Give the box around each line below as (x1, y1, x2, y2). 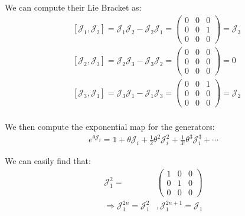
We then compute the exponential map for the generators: (5, 120, 215, 133)
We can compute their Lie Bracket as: (5, 1, 142, 13)
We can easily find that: (5, 155, 91, 167)
